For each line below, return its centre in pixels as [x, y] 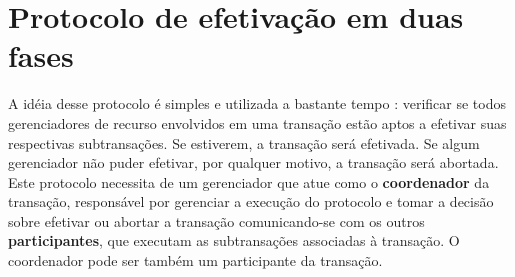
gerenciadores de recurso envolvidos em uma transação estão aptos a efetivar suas [257, 122]
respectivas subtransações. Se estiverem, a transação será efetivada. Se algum [244, 142]
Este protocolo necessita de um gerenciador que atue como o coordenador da [249, 181]
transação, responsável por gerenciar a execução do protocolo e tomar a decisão [251, 201]
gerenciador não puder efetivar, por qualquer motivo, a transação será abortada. [253, 162]
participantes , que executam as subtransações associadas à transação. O [234, 240]
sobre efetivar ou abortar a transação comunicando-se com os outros [216, 220]
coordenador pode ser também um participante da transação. [195, 260]
